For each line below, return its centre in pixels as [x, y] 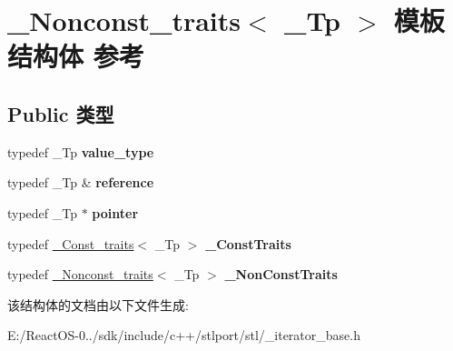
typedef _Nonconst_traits [80, 274]
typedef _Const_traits [71, 243]
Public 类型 [61, 113]
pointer [115, 212]
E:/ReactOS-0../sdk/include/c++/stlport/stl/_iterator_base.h [184, 335]
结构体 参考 [76, 56]
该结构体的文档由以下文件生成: [98, 304]
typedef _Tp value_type [81, 151]
